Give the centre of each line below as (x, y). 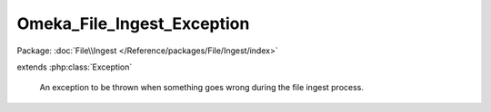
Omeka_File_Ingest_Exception (133, 23)
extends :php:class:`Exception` (75, 67)
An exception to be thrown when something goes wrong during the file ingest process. (201, 88)
